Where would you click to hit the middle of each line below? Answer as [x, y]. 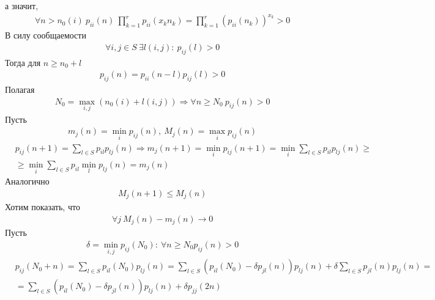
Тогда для [23, 62]
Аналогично [27, 181]
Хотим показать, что [43, 207]
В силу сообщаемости [46, 35]
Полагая [20, 89]
